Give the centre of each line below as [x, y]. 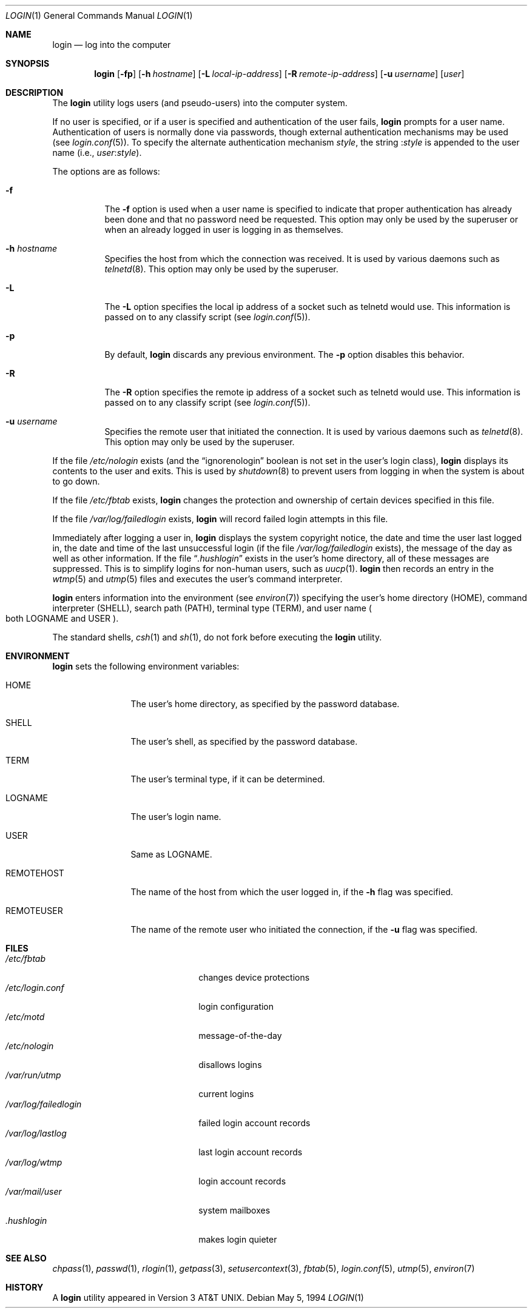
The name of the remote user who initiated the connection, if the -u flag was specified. [304, 929]
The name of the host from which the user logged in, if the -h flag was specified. [292, 892]
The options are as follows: [106, 171]
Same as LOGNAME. [171, 854]
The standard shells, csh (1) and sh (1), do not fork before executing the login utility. [217, 637]
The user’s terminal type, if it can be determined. [228, 779]
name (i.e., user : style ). [97, 153]
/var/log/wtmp [34, 1162]
